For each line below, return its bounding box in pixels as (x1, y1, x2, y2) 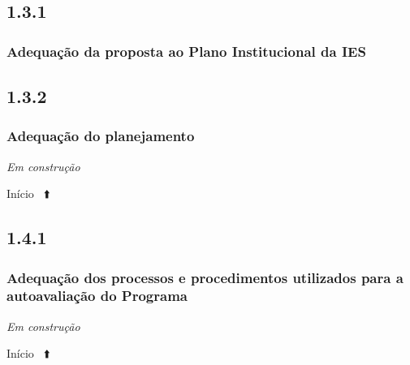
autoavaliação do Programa (6, 286, 188, 306)
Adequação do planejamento (6, 126, 195, 146)
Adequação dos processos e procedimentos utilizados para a (6, 267, 404, 287)
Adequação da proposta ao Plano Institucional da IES (6, 41, 366, 61)
